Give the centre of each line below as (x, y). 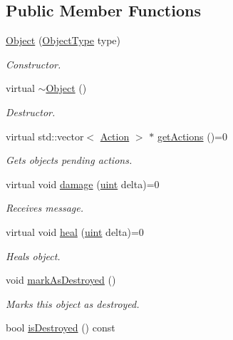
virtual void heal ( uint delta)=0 (75, 231)
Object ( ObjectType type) (63, 40)
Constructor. (33, 64)
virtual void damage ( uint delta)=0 (83, 184)
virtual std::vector (45, 136)
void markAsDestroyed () (61, 280)
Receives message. (45, 208)
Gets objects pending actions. (69, 160)
